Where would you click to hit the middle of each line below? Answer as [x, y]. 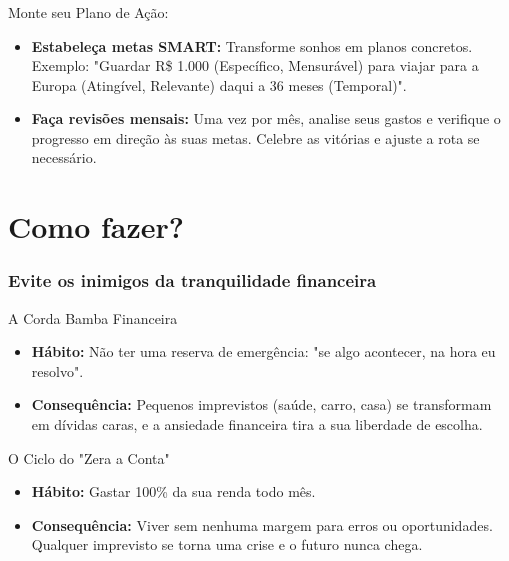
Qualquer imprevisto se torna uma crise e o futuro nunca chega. [227, 544]
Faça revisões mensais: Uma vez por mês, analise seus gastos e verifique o [266, 118]
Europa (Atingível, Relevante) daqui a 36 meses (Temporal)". [219, 84]
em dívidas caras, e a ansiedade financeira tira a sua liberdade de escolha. [257, 424]
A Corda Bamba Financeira [93, 317]
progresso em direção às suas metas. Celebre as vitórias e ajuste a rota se [255, 137]
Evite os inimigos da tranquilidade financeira [192, 280]
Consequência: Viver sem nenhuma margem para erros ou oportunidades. [262, 524]
